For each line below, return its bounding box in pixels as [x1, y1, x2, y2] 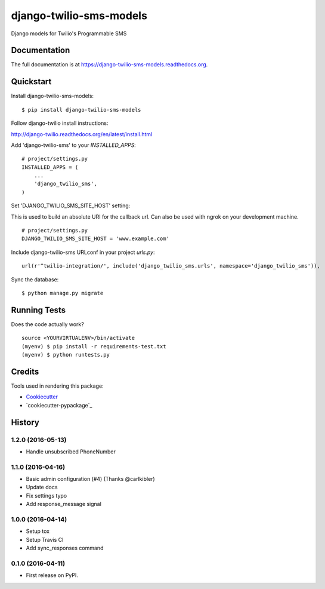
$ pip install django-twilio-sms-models [21, 106, 141, 113]
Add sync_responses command [26, 544, 104, 552]
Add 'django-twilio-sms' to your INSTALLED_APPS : [11, 141, 137, 149]
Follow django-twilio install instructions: [11, 119, 109, 127]
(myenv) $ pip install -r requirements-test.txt [21, 343, 166, 349]
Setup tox [26, 527, 50, 535]
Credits [11, 366, 39, 376]
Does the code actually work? [11, 320, 85, 328]
